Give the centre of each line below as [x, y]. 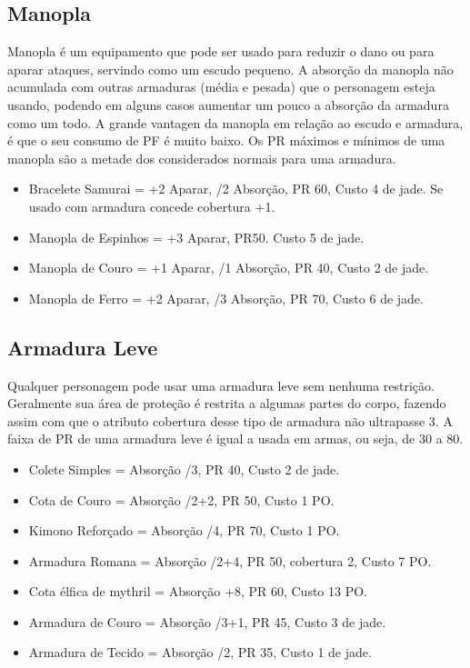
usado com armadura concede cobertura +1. [152, 206]
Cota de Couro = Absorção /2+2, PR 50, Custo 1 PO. [181, 499]
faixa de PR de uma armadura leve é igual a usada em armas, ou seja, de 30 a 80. [235, 439]
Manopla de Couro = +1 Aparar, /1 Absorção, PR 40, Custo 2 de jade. [229, 268]
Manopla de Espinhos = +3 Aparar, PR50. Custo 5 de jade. [196, 237]
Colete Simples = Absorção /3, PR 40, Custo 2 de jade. [184, 469]
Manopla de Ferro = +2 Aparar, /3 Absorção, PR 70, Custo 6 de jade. [226, 298]
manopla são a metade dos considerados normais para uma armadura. [202, 158]
